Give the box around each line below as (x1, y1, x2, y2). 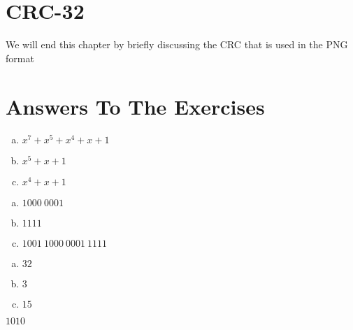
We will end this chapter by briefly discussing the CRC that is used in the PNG (6, 37, 348, 52)
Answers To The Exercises (6, 92, 265, 120)
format (6, 50, 34, 65)
